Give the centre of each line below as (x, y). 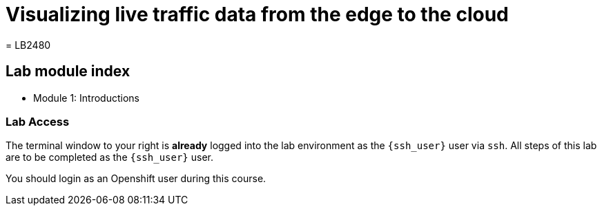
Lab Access (38, 121)
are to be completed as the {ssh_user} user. (109, 157)
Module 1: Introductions (86, 98)
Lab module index (68, 71)
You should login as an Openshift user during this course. (136, 179)
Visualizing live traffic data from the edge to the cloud (257, 14)
